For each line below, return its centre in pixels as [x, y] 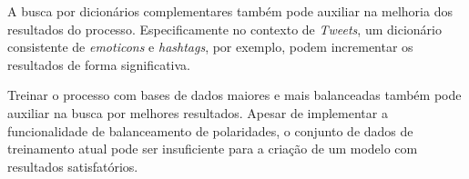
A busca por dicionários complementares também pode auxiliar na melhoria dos [230, 11]
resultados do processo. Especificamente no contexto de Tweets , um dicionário [224, 29]
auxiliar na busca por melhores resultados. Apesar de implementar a [198, 112]
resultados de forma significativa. [99, 64]
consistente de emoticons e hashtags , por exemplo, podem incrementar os [210, 47]
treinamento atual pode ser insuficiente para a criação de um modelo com [213, 149]
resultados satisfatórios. [73, 166]
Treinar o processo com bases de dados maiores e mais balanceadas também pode [234, 95]
